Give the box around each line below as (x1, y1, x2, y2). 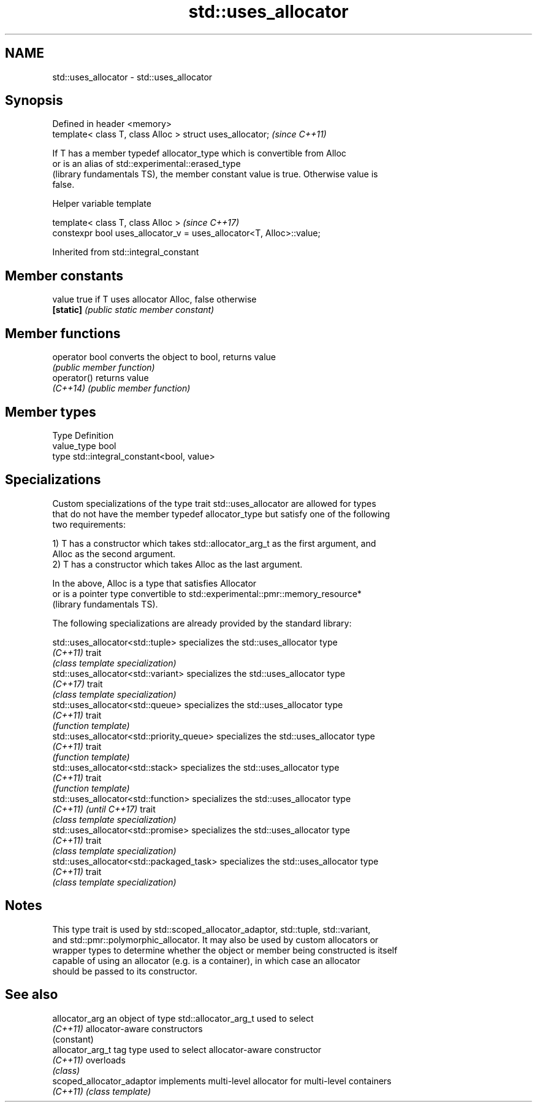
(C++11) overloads (52, 1054, 126, 1065)
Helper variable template (52, 198, 151, 209)
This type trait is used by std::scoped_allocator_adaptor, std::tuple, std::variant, (52, 924, 371, 935)
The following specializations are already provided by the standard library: (52, 617, 352, 628)
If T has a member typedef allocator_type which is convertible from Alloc (52, 148, 346, 159)
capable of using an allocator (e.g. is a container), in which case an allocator (52, 955, 360, 966)
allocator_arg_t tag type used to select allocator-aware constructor (52, 1044, 322, 1055)
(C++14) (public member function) (52, 383, 191, 394)
